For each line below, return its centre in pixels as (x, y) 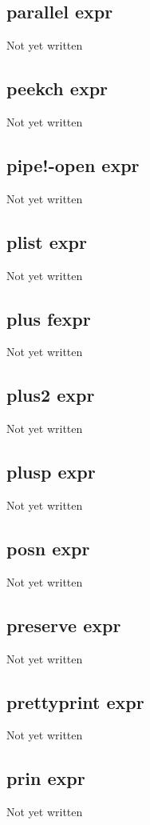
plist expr (47, 241)
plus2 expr (51, 395)
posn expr (48, 548)
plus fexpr (49, 318)
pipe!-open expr (73, 164)
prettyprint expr (75, 701)
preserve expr (64, 625)
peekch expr (57, 88)
